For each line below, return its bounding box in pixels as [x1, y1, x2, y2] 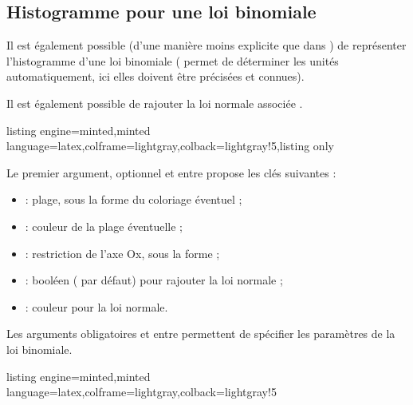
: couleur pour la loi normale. [25, 298, 168, 315]
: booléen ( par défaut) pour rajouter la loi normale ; [25, 272, 283, 288]
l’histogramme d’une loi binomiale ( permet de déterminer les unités [6, 52, 339, 69]
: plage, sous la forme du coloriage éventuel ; [25, 191, 242, 208]
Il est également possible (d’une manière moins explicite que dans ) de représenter [6, 37, 407, 54]
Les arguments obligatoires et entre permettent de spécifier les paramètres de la [6, 325, 395, 342]
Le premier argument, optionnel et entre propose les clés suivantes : [6, 164, 336, 181]
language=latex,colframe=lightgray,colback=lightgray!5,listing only [6, 137, 334, 154]
